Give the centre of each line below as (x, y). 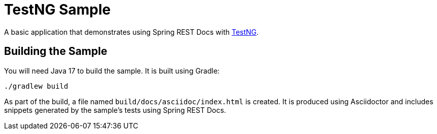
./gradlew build (36, 86)
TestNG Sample (58, 10)
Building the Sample (56, 51)
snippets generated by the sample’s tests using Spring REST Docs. (115, 110)
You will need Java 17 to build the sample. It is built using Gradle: (112, 71)
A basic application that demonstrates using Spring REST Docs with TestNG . (132, 32)
